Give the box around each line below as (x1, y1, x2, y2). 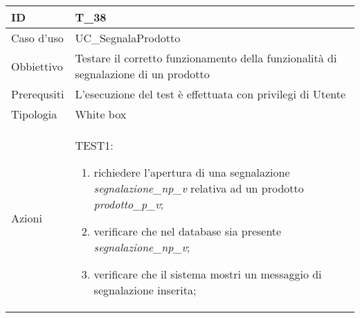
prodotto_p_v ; (93, 196, 163, 212)
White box (75, 106, 127, 122)
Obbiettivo (11, 58, 63, 74)
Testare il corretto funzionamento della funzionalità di (75, 50, 337, 66)
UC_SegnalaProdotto (75, 30, 181, 46)
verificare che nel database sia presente (93, 223, 282, 239)
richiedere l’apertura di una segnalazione (93, 164, 290, 180)
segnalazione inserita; (93, 282, 197, 298)
